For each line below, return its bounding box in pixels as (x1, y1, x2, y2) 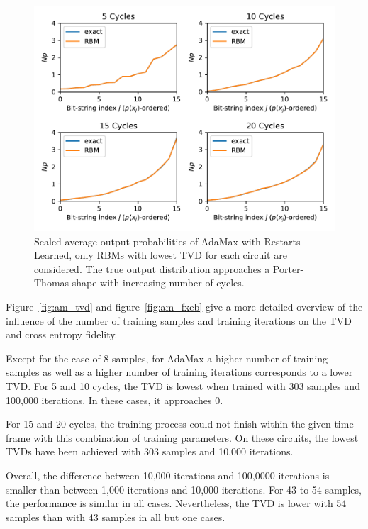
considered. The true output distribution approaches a (34, 261, 270, 276)
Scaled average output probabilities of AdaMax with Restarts (34, 233, 301, 248)
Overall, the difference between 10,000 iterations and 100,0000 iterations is (6, 467, 330, 482)
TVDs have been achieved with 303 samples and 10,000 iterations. (6, 444, 294, 459)
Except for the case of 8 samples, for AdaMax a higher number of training (6, 350, 328, 365)
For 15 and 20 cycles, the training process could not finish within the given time (6, 416, 354, 431)
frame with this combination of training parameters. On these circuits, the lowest (6, 430, 359, 445)
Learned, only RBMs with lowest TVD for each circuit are (34, 247, 287, 262)
